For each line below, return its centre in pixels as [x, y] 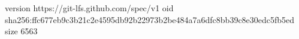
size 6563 [21, 31]
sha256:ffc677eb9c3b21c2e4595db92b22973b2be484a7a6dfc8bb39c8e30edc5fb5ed [150, 19]
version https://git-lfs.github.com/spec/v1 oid [89, 8]
